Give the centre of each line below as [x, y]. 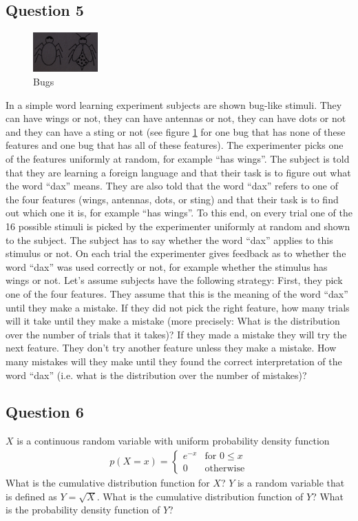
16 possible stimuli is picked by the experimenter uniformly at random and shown [178, 226]
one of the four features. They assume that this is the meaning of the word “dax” [177, 293]
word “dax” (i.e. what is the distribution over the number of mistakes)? [156, 375]
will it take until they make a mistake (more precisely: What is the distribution [173, 321]
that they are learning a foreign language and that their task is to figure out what [178, 172]
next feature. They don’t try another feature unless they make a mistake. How [171, 348]
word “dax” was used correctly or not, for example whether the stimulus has [167, 266]
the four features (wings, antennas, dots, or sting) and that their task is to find [172, 199]
